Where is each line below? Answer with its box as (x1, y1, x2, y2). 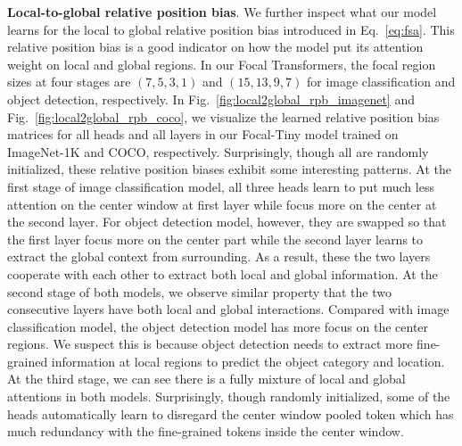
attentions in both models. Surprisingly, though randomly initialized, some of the (7, 387, 450, 406)
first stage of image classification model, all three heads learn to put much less (7, 177, 434, 195)
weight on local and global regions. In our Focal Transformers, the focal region (7, 54, 436, 73)
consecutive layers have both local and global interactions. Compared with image (7, 300, 450, 318)
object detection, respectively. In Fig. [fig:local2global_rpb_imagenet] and (7, 89, 415, 108)
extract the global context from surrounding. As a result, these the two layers (7, 247, 431, 266)
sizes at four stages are (7, 72, 131, 91)
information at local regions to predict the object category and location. (51, 351, 445, 370)
